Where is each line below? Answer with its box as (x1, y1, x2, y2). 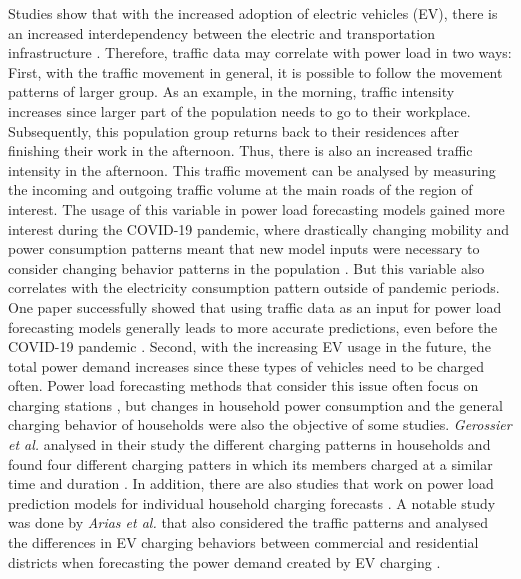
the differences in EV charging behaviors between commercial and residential (8, 532, 479, 553)
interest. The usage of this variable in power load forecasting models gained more (8, 198, 505, 219)
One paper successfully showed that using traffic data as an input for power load (8, 296, 502, 317)
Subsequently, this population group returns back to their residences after (8, 120, 460, 141)
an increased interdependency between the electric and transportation (8, 22, 435, 43)
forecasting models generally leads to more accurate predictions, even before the (8, 316, 498, 337)
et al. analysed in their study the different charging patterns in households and (8, 434, 491, 455)
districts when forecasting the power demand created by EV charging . (8, 551, 441, 572)
